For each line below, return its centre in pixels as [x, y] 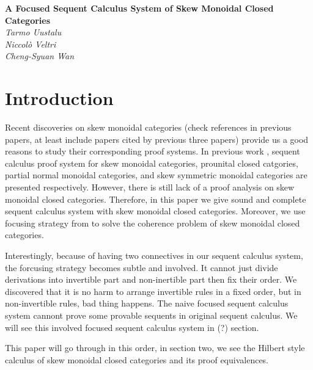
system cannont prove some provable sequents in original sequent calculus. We [151, 315]
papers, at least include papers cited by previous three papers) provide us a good [157, 139]
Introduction [59, 98]
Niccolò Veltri [31, 44]
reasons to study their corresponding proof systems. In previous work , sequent [153, 151]
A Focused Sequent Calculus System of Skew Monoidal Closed [139, 8]
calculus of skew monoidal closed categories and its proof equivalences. [137, 359]
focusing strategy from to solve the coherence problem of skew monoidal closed [153, 223]
